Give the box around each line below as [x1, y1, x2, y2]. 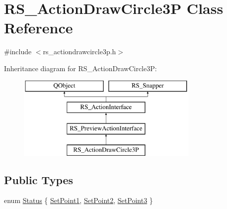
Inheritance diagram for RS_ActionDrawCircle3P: [4, 63, 157, 73]
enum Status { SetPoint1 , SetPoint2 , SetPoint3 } [4, 195, 153, 206]
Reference [4, 17, 73, 38]
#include [4, 46, 32, 57]
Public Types [4, 172, 74, 187]
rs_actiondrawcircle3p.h [43, 46, 116, 57]
